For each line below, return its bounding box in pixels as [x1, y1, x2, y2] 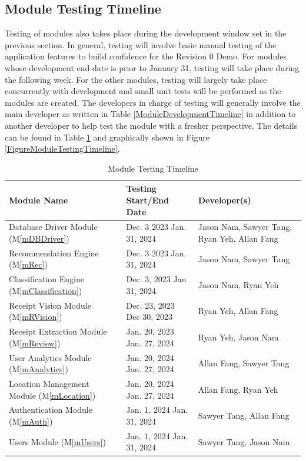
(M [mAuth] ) [9, 415, 53, 427]
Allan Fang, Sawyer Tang [198, 357, 290, 369]
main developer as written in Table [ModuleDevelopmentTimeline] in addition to [5, 108, 296, 120]
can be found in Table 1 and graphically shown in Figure [5, 131, 210, 143]
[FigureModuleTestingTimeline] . [5, 142, 120, 155]
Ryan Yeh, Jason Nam [198, 330, 279, 343]
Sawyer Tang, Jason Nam [198, 435, 290, 447]
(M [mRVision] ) [9, 310, 62, 323]
